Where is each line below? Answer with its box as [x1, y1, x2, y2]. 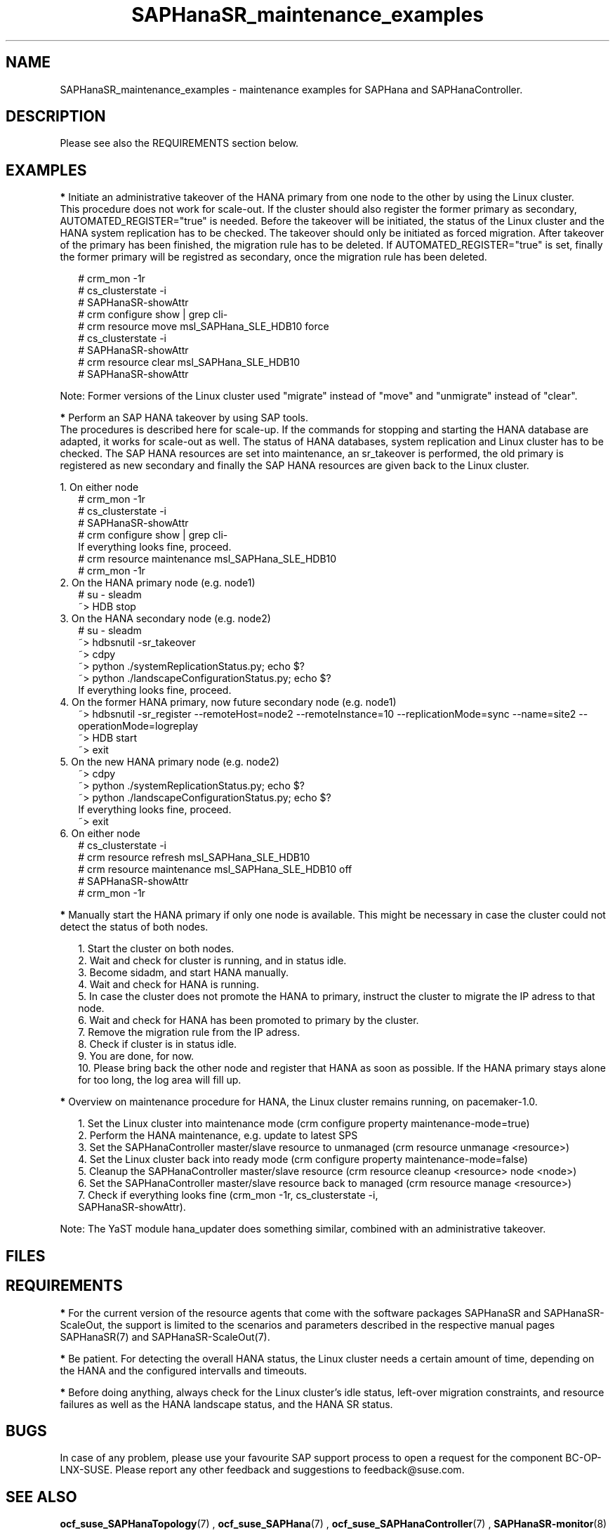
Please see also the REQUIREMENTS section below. [60, 137, 299, 150]
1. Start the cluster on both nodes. [78, 942, 234, 955]
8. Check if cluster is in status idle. [78, 1038, 237, 1051]
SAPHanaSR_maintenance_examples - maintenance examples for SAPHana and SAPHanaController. [60, 83, 523, 96]
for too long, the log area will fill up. [78, 1074, 242, 1086]
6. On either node [60, 827, 140, 840]
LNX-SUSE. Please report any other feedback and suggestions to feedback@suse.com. [60, 1464, 465, 1476]
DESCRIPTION [6, 107, 106, 126]
